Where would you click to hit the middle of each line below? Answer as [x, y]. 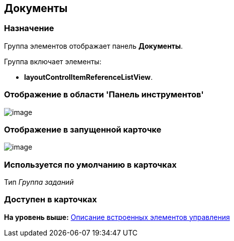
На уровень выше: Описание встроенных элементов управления [117, 217]
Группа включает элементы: [53, 61]
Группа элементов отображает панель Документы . [94, 46]
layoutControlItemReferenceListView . [88, 77]
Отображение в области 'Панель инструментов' [104, 95]
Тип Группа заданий [39, 182]
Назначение [29, 28]
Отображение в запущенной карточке [83, 129]
